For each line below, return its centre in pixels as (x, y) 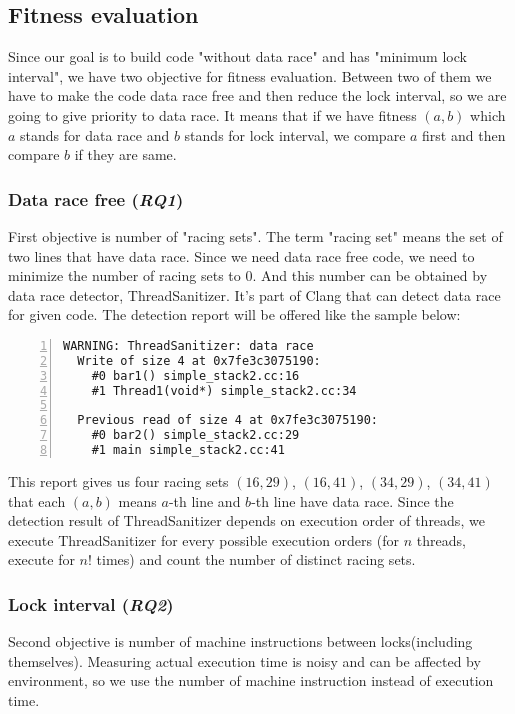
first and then (464, 134)
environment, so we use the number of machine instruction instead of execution (251, 680)
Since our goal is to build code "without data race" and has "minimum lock (237, 56)
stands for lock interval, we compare (295, 134)
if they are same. (125, 154)
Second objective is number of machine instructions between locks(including (240, 641)
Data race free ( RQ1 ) (96, 198)
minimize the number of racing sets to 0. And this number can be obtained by (248, 275)
